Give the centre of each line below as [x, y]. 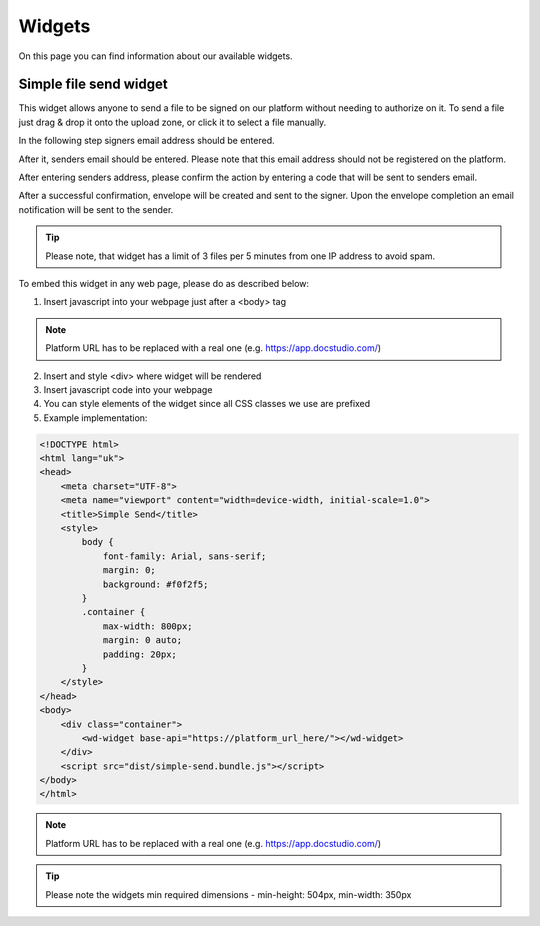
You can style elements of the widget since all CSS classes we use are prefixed [207, 404]
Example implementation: [95, 417]
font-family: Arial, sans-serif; [184, 556]
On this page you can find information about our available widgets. [156, 56]
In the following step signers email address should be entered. [146, 141]
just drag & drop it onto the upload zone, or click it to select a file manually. [172, 122]
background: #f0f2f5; [155, 584]
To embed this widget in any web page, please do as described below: [164, 283]
